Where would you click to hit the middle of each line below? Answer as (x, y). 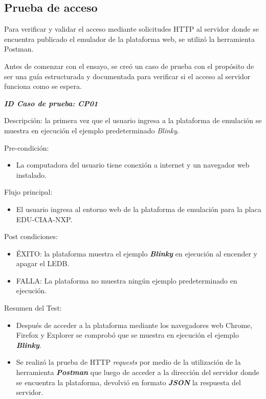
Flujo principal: (28, 192)
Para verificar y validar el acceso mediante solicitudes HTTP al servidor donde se (131, 29)
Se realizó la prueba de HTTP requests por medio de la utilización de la (128, 362)
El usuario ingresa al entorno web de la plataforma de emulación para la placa (139, 209)
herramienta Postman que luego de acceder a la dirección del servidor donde (138, 372)
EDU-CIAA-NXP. (44, 219)
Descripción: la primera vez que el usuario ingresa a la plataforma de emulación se (133, 120)
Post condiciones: (31, 236)
